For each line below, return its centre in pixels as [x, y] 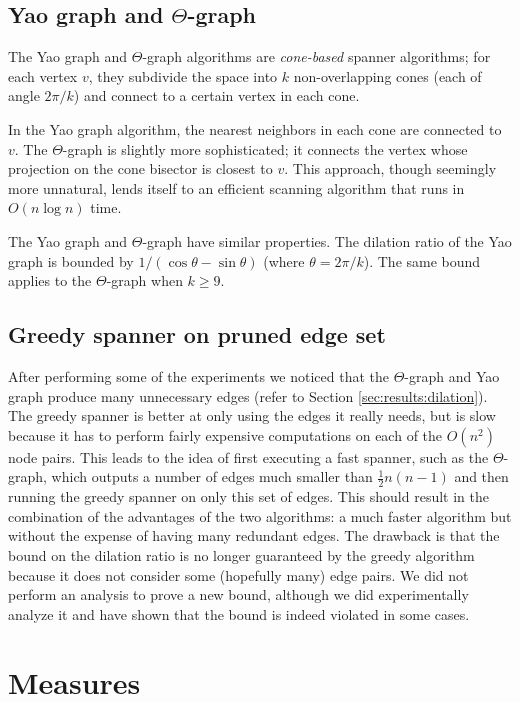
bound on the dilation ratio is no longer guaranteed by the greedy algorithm [241, 554]
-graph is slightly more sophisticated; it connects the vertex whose [265, 148]
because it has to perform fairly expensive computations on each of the [225, 434]
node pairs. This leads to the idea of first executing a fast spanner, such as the [248, 456]
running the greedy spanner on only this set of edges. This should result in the [248, 496]
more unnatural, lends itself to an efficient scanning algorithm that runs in [236, 187]
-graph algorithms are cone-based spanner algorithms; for [316, 56]
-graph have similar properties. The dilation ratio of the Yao [327, 240]
